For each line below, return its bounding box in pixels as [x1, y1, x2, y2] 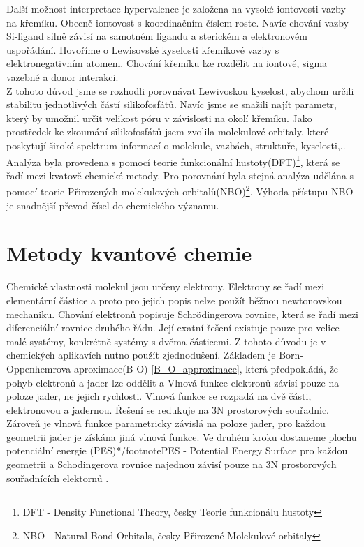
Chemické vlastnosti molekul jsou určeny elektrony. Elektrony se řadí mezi [6, 279, 325, 294]
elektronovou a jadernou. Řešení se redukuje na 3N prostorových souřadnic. [6, 402, 329, 417]
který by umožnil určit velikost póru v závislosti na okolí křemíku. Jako [6, 110, 312, 125]
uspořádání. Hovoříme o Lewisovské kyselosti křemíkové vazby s [6, 42, 279, 57]
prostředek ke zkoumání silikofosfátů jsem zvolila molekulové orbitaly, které [6, 124, 329, 139]
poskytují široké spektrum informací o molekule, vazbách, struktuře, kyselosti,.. [6, 137, 346, 152]
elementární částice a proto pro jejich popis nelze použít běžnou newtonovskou [6, 292, 342, 307]
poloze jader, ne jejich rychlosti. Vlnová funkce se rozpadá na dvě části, [6, 389, 312, 403]
